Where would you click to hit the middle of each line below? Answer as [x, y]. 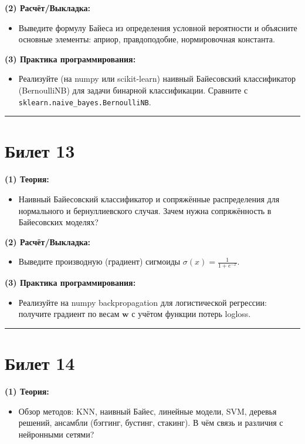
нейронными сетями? [56, 434]
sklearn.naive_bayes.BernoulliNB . [85, 101]
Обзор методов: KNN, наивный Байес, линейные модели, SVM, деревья [148, 411]
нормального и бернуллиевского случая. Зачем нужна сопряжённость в [145, 210]
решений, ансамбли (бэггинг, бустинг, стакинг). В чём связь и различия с [151, 423]
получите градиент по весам [69, 314]
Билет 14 [40, 363]
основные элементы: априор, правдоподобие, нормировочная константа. [147, 39]
